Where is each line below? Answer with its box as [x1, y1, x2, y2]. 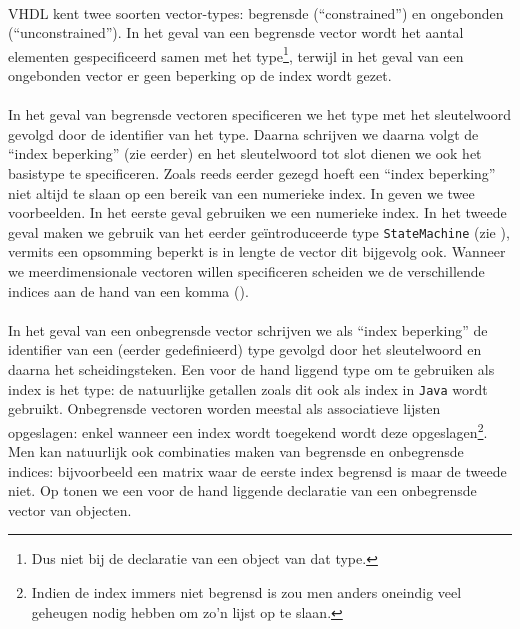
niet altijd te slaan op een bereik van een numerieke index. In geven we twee [8, 182, 475, 203]
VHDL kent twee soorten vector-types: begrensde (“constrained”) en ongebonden [8, 2, 504, 23]
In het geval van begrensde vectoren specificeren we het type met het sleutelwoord [8, 104, 512, 125]
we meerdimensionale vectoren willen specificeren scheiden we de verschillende [8, 261, 485, 282]
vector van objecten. [8, 499, 132, 520]
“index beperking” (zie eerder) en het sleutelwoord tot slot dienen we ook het [8, 143, 482, 164]
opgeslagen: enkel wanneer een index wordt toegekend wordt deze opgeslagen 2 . [8, 418, 488, 442]
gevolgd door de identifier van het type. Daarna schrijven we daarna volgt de [8, 123, 479, 144]
